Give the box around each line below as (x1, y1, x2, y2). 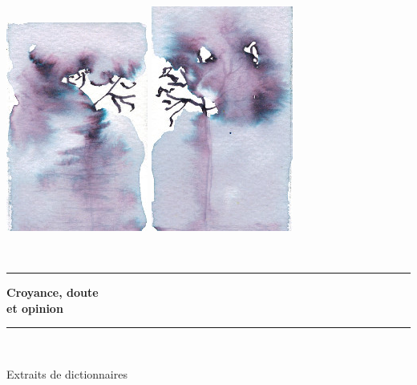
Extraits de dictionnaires (6, 365, 128, 382)
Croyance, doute (6, 284, 99, 301)
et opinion (6, 299, 63, 316)
